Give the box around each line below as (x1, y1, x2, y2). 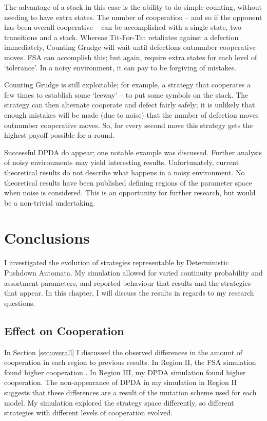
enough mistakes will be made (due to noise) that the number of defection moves (4, 109, 259, 120)
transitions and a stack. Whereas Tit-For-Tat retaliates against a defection (4, 31, 239, 42)
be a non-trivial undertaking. (4, 197, 96, 208)
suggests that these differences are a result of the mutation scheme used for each (4, 387, 257, 397)
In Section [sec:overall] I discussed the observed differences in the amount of (4, 346, 243, 357)
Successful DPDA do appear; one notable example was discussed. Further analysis (4, 147, 262, 157)
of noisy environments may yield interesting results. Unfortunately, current (4, 157, 239, 168)
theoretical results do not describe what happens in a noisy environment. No (4, 167, 245, 177)
